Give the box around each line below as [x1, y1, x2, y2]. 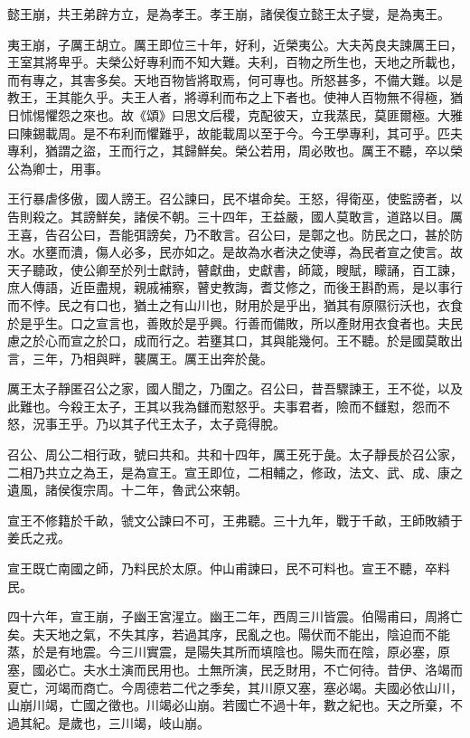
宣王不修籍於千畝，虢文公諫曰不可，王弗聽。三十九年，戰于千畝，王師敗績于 [7, 510, 463, 529]
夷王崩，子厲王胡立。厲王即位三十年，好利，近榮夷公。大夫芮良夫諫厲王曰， [7, 34, 463, 53]
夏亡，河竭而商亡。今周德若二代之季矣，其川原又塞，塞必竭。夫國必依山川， [7, 677, 463, 696]
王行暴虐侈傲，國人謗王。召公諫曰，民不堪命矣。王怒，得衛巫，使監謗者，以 [7, 189, 463, 208]
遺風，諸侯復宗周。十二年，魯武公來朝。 [7, 480, 248, 499]
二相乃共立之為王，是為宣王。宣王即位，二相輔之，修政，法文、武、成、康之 [7, 462, 463, 481]
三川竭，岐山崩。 [108, 713, 210, 732]
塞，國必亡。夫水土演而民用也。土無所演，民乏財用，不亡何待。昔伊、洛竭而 [7, 660, 463, 678]
